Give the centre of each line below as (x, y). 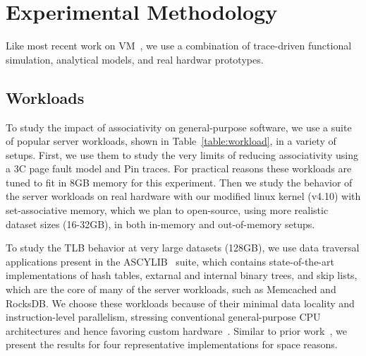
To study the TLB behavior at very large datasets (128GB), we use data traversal (183, 248)
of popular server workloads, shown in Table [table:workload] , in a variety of (171, 141)
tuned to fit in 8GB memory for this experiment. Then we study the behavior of (179, 182)
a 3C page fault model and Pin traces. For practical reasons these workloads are (179, 168)
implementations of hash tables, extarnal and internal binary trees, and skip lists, (182, 275)
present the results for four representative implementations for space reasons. (172, 344)
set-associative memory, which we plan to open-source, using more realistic (167, 210)
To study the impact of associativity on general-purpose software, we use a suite (179, 127)
